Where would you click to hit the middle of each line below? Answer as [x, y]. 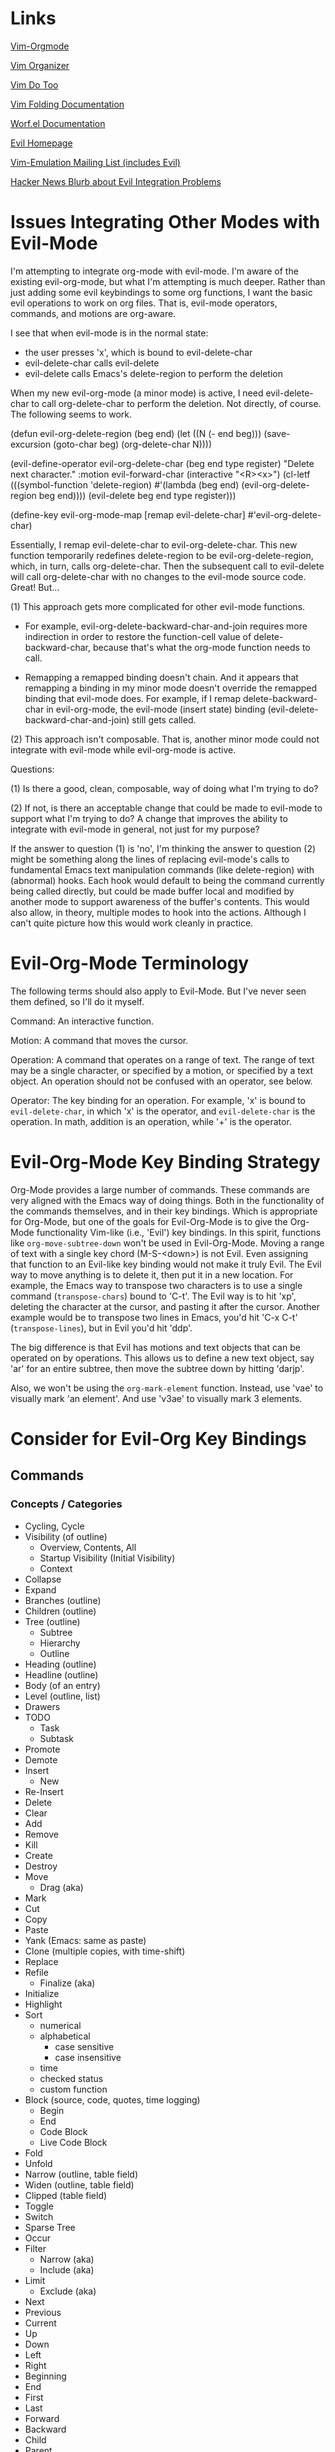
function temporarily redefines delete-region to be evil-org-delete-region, [162, 555]
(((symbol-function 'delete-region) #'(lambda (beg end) [125, 484]
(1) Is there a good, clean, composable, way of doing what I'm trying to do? [164, 788]
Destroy [41, 1866]
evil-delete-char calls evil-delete [92, 363]
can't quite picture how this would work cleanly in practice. [132, 923]
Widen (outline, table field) [79, 2184]
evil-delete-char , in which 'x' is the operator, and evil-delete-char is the [163, 1111]
